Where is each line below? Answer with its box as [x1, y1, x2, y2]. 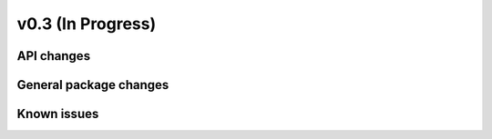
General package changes [16, 77, 169, 93]
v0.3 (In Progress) [16, 14, 157, 34]
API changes [16, 48, 91, 64]
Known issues [16, 106, 99, 122]
